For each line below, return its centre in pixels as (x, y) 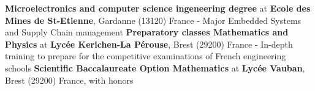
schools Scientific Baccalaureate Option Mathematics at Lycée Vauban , (155, 67)
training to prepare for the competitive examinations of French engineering (146, 56)
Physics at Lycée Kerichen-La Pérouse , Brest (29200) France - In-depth (149, 44)
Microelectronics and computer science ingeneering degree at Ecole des (158, 8)
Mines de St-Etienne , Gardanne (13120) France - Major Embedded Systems (153, 20)
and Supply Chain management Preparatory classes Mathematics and (147, 32)
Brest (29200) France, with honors (69, 80)
